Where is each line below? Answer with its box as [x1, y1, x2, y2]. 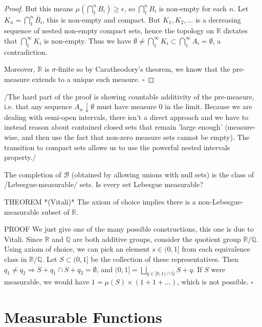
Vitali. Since [4, 233, 43, 244]
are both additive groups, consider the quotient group [73, 233, 241, 244]
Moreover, [4, 64, 35, 74]
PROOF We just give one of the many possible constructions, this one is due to [4, 223, 254, 234]
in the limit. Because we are [165, 101, 252, 112]
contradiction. [4, 46, 48, 57]
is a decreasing [195, 14, 241, 25]
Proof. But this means [4, 3, 73, 13]
